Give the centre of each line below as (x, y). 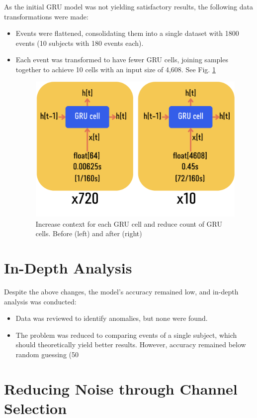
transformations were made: (46, 16)
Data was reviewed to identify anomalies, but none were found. (112, 318)
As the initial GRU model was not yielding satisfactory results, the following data (128, 6)
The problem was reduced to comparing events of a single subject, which (126, 335)
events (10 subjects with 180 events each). (80, 43)
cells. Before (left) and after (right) (89, 233)
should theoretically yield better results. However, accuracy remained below (131, 345)
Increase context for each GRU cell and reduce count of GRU (129, 223)
